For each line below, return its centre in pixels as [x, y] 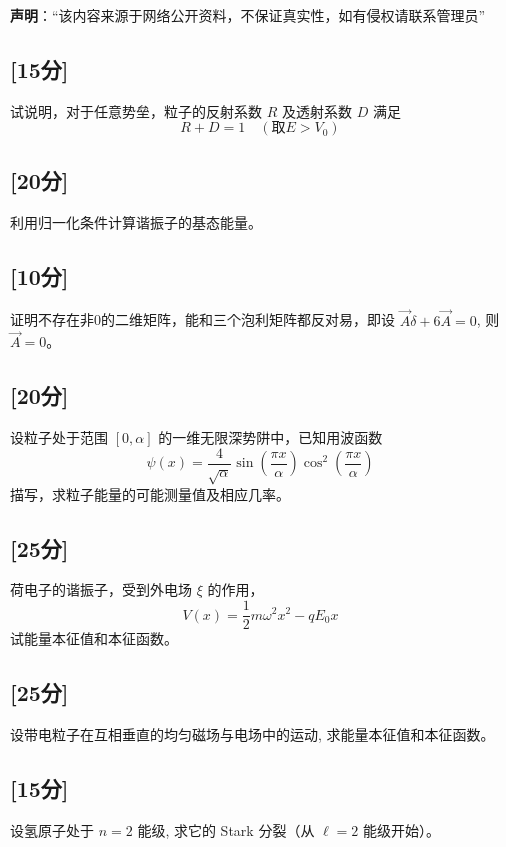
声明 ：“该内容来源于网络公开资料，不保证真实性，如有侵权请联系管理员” [248, 15]
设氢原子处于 [52, 829]
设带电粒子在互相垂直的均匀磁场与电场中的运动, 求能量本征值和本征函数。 [252, 733]
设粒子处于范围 [59, 437]
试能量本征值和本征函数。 [94, 638]
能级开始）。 [401, 829]
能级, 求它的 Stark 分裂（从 [226, 829]
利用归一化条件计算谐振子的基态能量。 [136, 221]
